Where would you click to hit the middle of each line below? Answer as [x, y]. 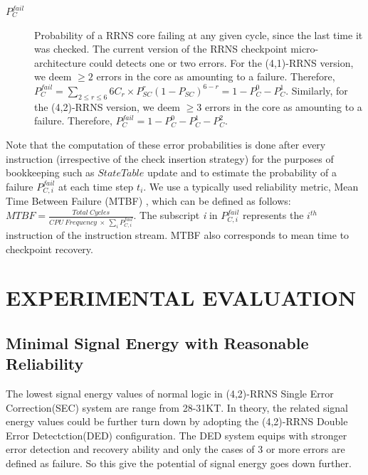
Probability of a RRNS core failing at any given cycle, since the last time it [199, 34]
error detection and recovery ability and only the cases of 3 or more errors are [175, 449]
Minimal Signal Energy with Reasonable [157, 342]
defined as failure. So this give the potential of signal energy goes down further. [179, 463]
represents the [273, 215]
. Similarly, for [317, 90]
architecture [60, 62]
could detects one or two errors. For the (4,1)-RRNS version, [221, 62]
